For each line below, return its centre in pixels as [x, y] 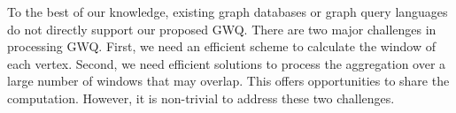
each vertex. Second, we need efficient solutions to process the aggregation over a [227, 63]
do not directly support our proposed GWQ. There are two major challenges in [222, 29]
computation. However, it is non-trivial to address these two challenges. [201, 98]
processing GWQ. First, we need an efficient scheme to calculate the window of [221, 46]
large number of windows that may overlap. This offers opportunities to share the [228, 81]
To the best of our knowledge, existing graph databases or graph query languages [228, 11]
